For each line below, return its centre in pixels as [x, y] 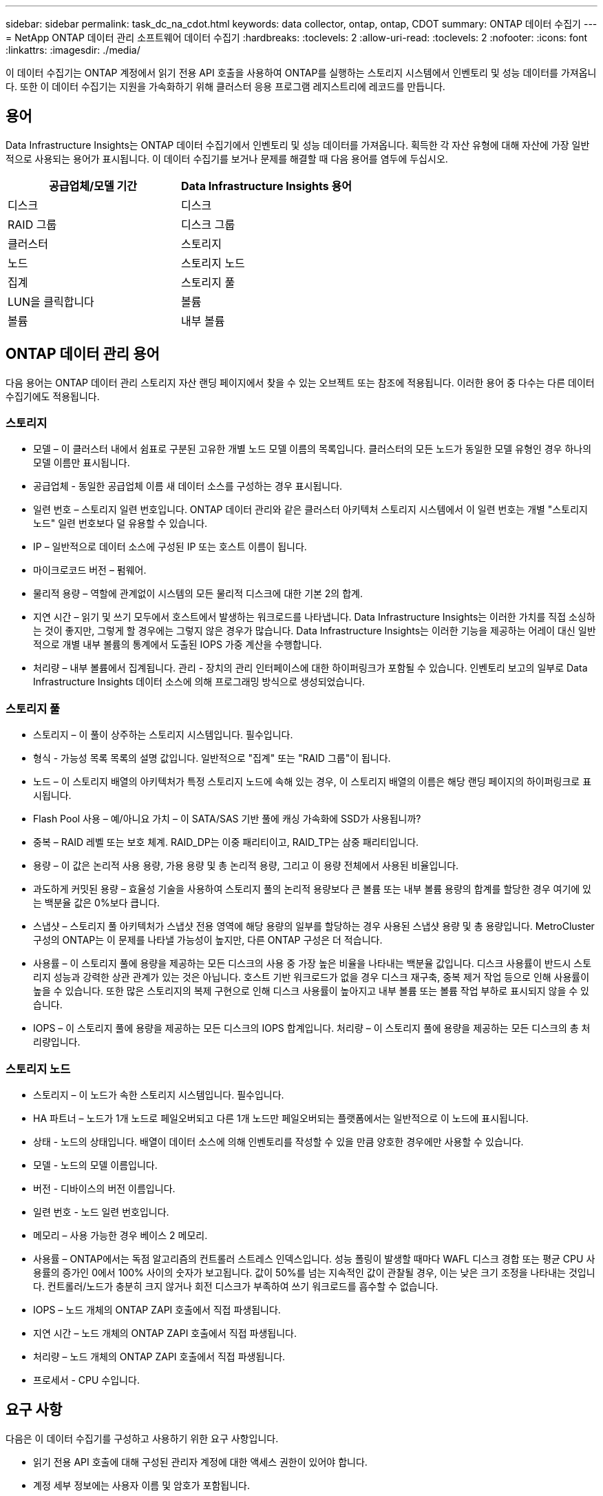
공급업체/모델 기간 [93, 186]
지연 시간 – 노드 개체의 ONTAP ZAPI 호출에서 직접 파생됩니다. [165, 1333]
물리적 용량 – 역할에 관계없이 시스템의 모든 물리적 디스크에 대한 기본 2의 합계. [198, 594]
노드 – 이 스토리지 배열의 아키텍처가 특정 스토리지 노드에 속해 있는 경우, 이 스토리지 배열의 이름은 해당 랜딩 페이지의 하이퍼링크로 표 [313, 782]
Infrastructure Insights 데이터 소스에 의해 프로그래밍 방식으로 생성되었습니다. [199, 682]
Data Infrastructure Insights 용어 [266, 186]
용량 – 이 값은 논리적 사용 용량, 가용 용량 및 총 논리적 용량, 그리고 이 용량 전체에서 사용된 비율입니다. [246, 866]
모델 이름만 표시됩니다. [82, 463]
